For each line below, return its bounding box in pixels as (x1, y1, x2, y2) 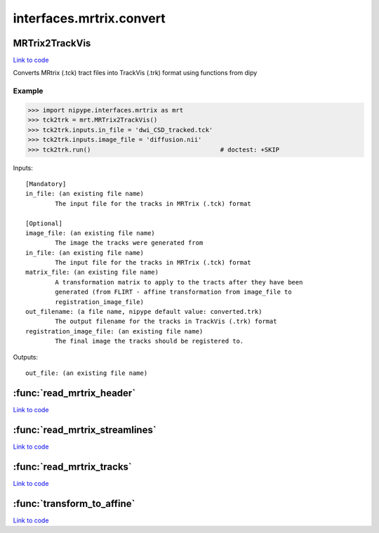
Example (13, 86, 44, 96)
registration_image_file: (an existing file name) (25, 327, 204, 335)
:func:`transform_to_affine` (13, 497, 135, 509)
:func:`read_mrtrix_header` (13, 387, 136, 399)
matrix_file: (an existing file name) (25, 268, 159, 277)
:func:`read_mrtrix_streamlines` (13, 423, 157, 435)
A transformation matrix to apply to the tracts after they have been (55, 278, 303, 286)
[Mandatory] (25, 180, 67, 187)
